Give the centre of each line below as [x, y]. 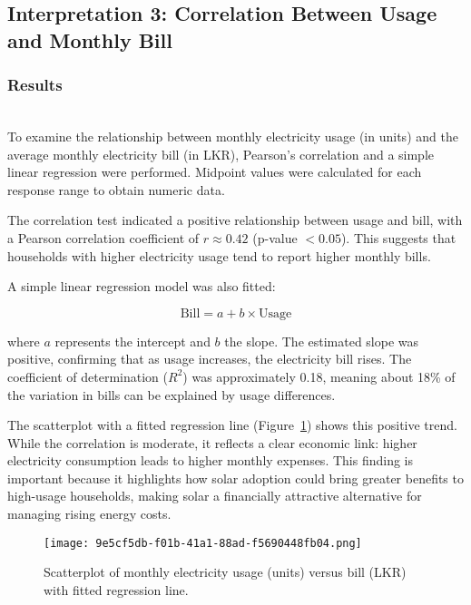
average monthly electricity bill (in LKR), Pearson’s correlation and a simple [221, 154]
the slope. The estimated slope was [322, 341]
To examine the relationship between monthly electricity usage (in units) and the [233, 136]
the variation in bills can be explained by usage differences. [172, 394]
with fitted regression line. [116, 589]
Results [35, 85]
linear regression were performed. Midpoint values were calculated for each [215, 172]
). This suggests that [398, 237]
